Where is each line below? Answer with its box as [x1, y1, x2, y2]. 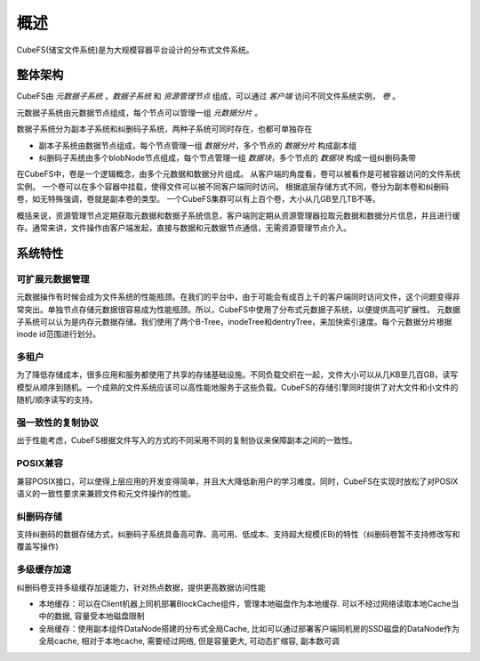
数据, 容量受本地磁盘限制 [53, 610, 145, 622]
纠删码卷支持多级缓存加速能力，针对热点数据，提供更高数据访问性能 [16, 582, 266, 592]
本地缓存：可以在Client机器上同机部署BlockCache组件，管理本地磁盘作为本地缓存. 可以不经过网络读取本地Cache [38, 598, 452, 609]
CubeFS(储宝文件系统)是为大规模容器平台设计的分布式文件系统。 [16, 44, 254, 55]
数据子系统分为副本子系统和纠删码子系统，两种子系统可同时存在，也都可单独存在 [16, 124, 313, 134]
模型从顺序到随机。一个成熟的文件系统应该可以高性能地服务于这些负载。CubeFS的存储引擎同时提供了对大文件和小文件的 [16, 382, 459, 392]
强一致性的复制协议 [16, 416, 100, 429]
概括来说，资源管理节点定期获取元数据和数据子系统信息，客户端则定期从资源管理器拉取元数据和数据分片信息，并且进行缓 [16, 210, 460, 221]
